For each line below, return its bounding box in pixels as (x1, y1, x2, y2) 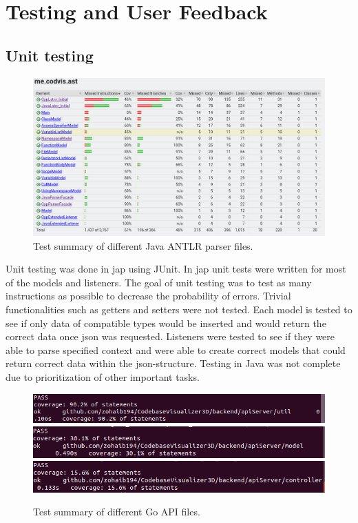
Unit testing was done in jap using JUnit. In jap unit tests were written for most (6, 261, 346, 276)
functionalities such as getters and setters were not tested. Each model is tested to (6, 302, 352, 316)
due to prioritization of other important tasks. (6, 369, 200, 384)
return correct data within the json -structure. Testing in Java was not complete (6, 356, 341, 371)
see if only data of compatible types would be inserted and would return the (6, 315, 326, 330)
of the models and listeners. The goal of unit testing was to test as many (6, 275, 312, 289)
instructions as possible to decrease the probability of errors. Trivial (6, 288, 291, 303)
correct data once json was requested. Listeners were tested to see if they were (6, 329, 335, 344)
